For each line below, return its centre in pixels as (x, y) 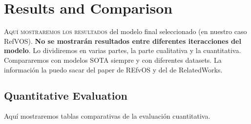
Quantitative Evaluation (66, 96)
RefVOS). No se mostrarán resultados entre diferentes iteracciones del (123, 41)
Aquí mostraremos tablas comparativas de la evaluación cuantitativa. (107, 116)
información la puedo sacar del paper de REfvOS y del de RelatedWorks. (113, 69)
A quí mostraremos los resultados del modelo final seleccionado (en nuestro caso (125, 31)
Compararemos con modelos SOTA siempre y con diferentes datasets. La (113, 60)
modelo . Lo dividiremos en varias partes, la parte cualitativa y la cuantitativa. (123, 50)
